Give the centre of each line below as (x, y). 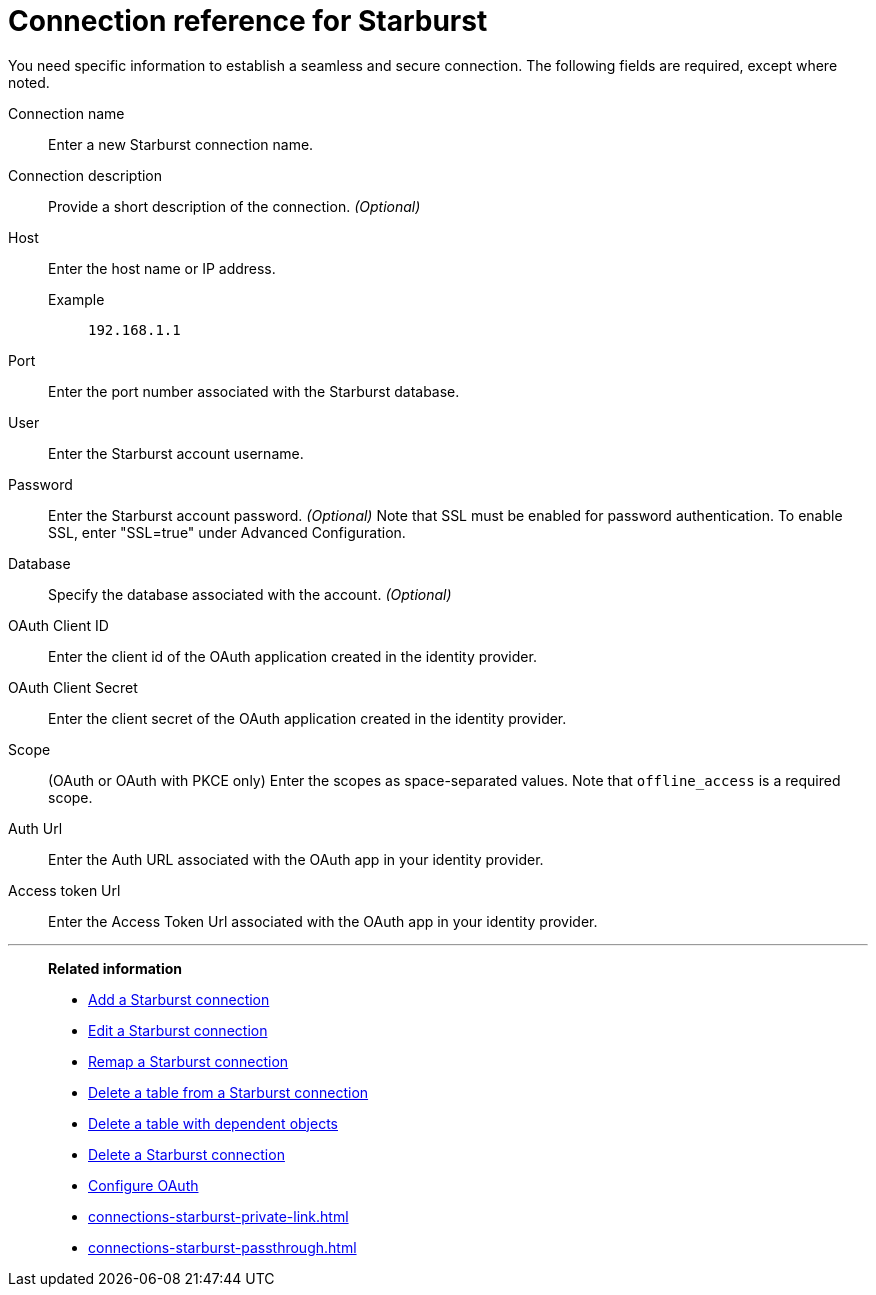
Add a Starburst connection (179, 999)
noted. (29, 82)
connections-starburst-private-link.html (218, 1216)
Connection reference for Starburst (248, 21)
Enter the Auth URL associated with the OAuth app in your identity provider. (296, 859)
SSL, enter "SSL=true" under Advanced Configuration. (227, 532)
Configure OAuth (143, 1185)
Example (76, 299)
